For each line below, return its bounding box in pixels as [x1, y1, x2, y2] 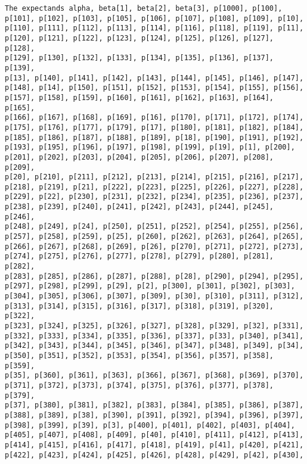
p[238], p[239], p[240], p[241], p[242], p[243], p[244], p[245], [5, 203, 274, 211]
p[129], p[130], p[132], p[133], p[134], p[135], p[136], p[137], [5, 54, 274, 63]
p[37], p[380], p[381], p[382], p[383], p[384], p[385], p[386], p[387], [5, 401, 304, 410]
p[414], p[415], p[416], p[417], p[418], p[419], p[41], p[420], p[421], [5, 440, 304, 449]
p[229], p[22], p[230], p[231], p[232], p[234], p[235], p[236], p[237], [5, 192, 304, 201]
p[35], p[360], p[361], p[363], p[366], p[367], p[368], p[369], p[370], [5, 371, 304, 380]
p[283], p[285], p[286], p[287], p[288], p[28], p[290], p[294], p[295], [5, 272, 304, 281]
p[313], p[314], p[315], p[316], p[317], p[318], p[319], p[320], [5, 301, 274, 310]
